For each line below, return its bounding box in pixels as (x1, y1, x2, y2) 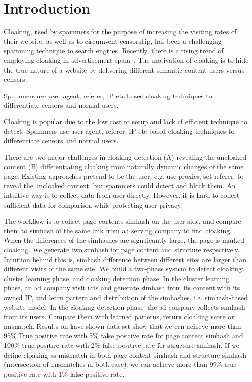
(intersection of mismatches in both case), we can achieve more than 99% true (4, 359, 236, 369)
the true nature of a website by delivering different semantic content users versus (4, 64, 245, 75)
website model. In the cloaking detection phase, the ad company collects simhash (4, 302, 245, 312)
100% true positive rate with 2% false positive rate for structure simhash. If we (4, 340, 240, 350)
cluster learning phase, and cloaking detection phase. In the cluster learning (4, 273, 230, 283)
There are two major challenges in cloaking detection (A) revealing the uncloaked (4, 152, 247, 162)
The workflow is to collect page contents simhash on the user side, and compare (4, 216, 241, 226)
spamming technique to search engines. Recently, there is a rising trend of (4, 45, 224, 56)
